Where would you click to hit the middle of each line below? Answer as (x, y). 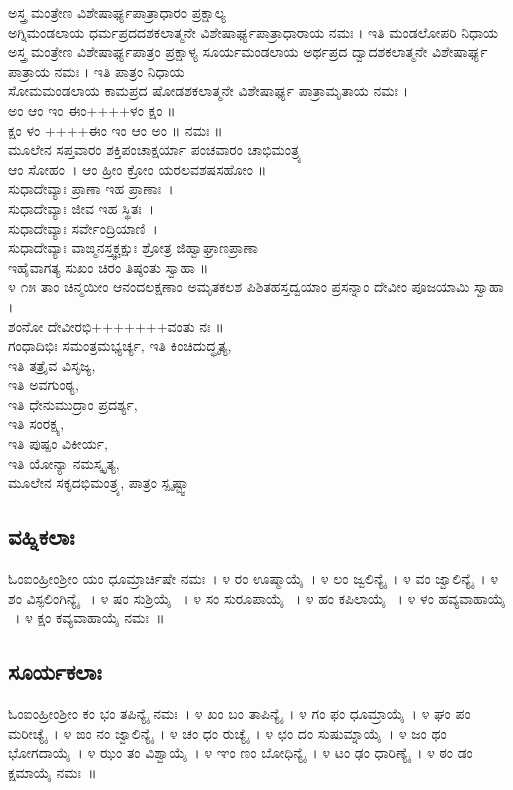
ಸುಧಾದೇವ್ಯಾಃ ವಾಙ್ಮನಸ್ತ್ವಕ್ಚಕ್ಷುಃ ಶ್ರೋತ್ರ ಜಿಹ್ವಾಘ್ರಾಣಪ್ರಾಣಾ (133, 247)
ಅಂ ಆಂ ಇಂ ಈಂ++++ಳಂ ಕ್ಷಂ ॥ (92, 109)
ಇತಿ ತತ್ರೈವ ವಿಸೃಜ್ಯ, (52, 364)
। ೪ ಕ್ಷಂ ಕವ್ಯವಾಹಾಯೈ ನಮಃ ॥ (89, 617)
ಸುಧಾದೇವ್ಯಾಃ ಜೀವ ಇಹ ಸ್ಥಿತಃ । (81, 207)
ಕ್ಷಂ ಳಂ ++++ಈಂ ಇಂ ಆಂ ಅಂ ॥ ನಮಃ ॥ (115, 129)
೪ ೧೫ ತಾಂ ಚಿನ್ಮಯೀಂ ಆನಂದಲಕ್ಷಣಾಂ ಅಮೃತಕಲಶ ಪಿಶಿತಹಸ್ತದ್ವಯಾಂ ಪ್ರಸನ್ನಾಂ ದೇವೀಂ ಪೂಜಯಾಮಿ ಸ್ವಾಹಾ (256, 286)
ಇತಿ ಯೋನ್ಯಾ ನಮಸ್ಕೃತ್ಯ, (64, 462)
